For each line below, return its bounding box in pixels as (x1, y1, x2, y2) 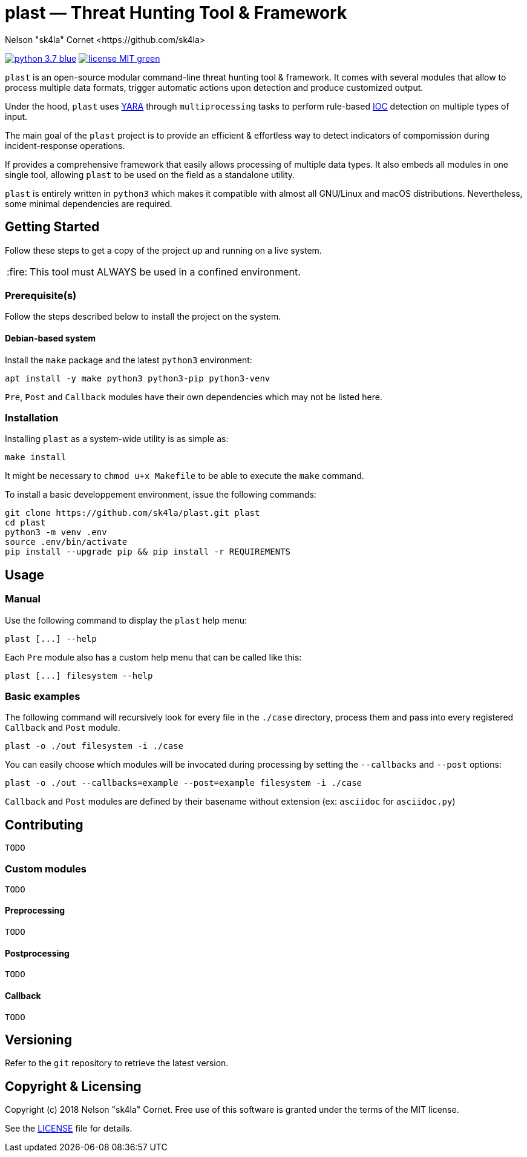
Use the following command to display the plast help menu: (5, 615, 247, 625)
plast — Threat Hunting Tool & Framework (5, 2, 347, 23)
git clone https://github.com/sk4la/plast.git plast (5, 508, 260, 518)
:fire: (7, 265, 28, 278)
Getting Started (5, 219, 100, 235)
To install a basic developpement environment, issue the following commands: (5, 489, 316, 500)
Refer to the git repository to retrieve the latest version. (5, 1058, 229, 1069)
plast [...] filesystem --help (5, 670, 153, 681)
